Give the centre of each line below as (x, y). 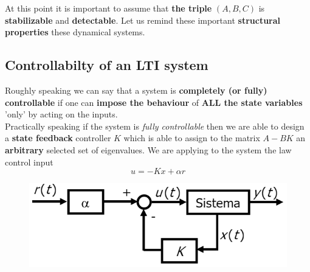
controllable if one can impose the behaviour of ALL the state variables (154, 102)
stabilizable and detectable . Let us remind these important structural (143, 20)
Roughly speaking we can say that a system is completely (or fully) (136, 90)
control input (29, 162)
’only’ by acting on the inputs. (61, 114)
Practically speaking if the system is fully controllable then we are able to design (155, 126)
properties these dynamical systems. (75, 32)
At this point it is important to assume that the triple (108, 8)
